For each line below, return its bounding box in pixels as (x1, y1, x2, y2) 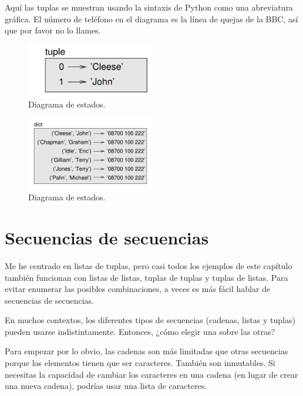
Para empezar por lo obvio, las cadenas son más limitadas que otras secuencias (5, 345, 288, 357)
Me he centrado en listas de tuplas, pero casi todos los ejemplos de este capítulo (5, 259, 292, 271)
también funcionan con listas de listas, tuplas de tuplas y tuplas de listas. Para (5, 271, 288, 283)
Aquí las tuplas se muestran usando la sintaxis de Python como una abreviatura (5, 1, 293, 13)
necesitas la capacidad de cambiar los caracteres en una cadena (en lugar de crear (5, 368, 298, 380)
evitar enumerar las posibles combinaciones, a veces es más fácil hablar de (5, 283, 271, 295)
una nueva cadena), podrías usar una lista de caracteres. (5, 380, 207, 392)
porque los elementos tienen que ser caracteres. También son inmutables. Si (5, 357, 275, 369)
